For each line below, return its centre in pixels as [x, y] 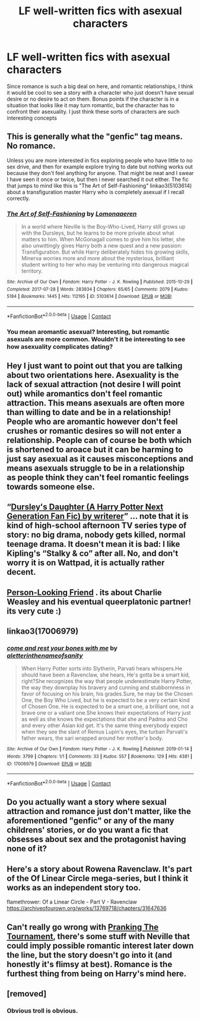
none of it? [27, 849]
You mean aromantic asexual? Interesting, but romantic [88, 332]
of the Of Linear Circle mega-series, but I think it [98, 878]
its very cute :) [34, 611]
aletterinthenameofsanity [45, 656]
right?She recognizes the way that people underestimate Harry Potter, [107, 681]
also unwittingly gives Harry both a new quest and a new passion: [102, 246]
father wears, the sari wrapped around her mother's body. [92, 738]
